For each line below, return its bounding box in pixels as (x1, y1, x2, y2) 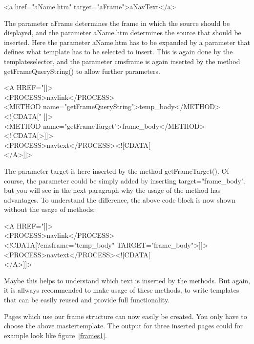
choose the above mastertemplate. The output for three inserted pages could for (4, 321, 243, 331)
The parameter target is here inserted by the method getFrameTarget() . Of (4, 165, 229, 176)
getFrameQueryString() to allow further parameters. (4, 66, 160, 76)
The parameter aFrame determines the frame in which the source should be (4, 18, 230, 28)
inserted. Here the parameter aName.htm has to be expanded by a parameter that (4, 37, 250, 47)
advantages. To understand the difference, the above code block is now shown (4, 194, 236, 205)
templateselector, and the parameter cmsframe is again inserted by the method (4, 56, 240, 66)
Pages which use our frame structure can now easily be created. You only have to (4, 311, 247, 321)
